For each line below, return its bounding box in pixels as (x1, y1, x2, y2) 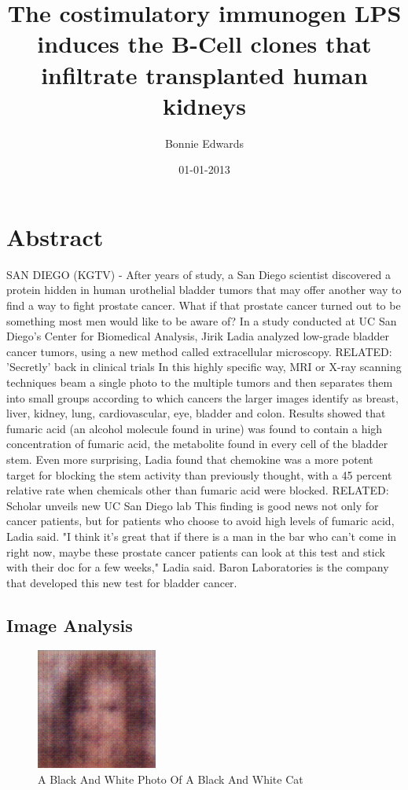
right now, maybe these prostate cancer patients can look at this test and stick (6, 543, 385, 560)
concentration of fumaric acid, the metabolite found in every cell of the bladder (6, 435, 388, 452)
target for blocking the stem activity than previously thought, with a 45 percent (6, 466, 392, 483)
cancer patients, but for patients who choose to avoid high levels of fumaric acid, (6, 513, 395, 529)
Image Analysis (6, 612, 133, 637)
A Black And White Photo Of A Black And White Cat (38, 771, 303, 788)
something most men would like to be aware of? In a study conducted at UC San (6, 312, 397, 329)
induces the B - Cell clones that (37, 28, 372, 60)
